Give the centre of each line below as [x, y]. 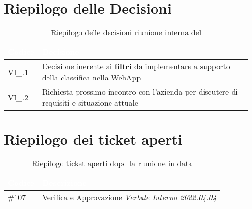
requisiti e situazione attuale [90, 103]
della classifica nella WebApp [91, 78]
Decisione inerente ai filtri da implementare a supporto [136, 66]
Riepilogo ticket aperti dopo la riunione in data [112, 163]
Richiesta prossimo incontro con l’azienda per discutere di [140, 92]
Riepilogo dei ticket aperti [93, 139]
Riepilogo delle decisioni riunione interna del [126, 32]
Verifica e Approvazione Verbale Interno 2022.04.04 [129, 197]
